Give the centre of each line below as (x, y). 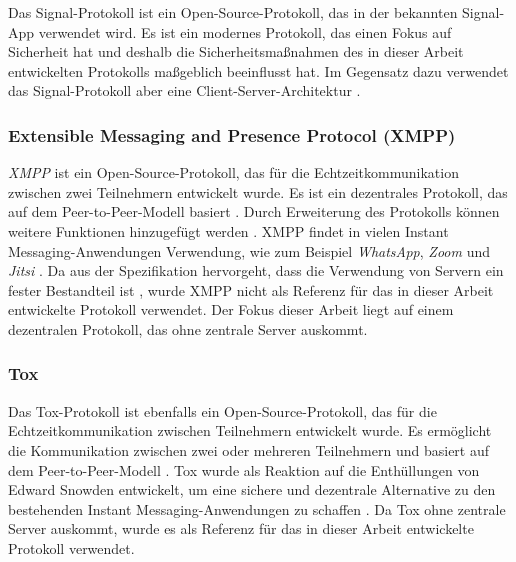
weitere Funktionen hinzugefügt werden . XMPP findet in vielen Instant (228, 230)
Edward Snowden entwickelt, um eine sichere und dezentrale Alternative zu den (252, 489)
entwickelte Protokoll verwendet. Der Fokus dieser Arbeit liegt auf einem (231, 309)
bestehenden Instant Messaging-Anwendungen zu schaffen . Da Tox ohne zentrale (257, 508)
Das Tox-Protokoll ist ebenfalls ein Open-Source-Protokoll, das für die (222, 410)
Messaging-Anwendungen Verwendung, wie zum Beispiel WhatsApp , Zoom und (249, 250)
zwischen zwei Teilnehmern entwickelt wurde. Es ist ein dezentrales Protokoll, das (258, 191)
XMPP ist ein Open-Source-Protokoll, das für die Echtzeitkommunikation (233, 172)
